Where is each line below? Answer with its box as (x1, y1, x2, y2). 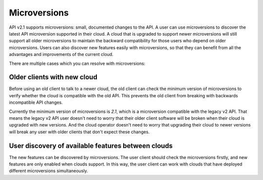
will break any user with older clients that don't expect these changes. (9, 129, 150, 135)
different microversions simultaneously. (9, 168, 88, 174)
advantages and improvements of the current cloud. (9, 52, 114, 57)
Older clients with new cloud (9, 73, 97, 81)
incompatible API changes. (9, 100, 63, 106)
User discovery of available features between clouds (9, 142, 173, 150)
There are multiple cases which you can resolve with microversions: (9, 60, 146, 66)
